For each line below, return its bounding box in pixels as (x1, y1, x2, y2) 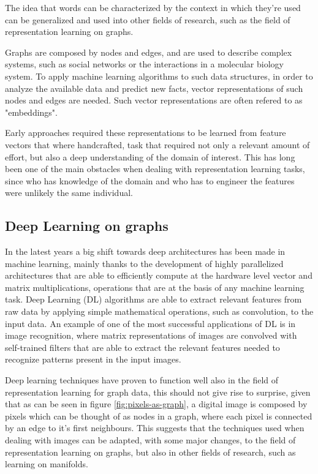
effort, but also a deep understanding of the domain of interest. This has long (5, 150, 295, 163)
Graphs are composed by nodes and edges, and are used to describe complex (5, 45, 292, 58)
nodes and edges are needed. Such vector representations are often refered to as (5, 94, 303, 107)
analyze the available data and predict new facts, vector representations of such (5, 81, 303, 94)
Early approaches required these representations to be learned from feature (5, 126, 286, 139)
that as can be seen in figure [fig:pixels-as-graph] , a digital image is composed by (5, 397, 308, 410)
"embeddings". (5, 105, 58, 118)
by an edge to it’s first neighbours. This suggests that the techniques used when (5, 421, 305, 434)
